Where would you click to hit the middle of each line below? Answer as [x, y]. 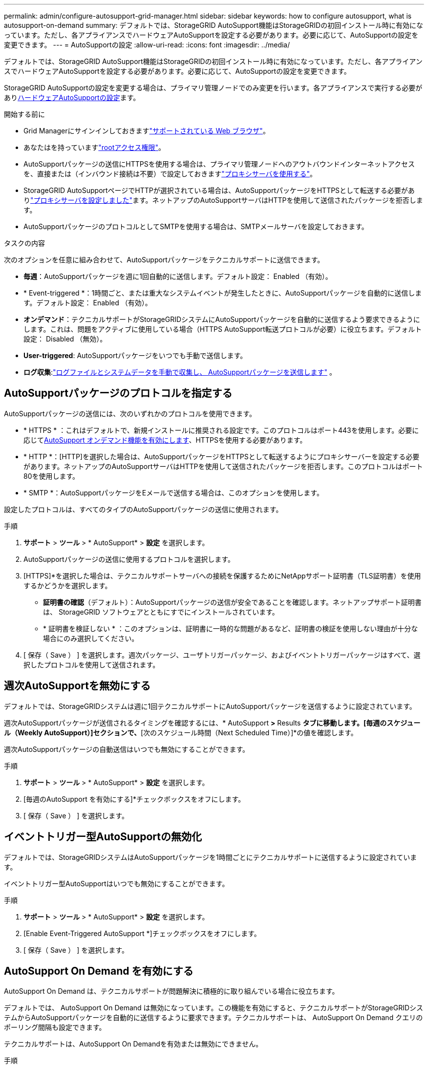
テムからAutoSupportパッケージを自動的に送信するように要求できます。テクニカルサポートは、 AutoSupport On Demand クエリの [214, 1018]
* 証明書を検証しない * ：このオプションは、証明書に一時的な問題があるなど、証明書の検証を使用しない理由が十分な [231, 628]
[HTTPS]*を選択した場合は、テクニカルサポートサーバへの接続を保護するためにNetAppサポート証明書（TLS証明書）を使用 [222, 576]
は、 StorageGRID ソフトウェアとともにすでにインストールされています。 [161, 612]
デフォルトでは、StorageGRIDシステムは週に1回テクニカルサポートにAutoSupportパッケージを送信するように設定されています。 [210, 706]
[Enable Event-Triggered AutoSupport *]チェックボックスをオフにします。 [142, 933]
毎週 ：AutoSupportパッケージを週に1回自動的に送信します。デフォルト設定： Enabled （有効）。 [178, 276]
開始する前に [24, 114]
